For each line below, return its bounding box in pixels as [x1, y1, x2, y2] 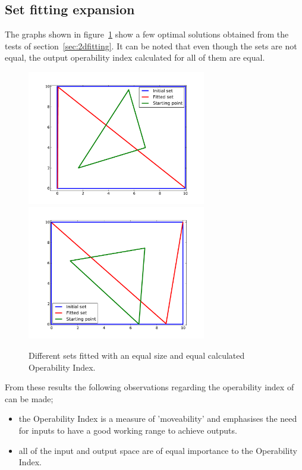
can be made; [5, 392, 54, 405]
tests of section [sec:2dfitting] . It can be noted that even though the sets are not [5, 39, 297, 52]
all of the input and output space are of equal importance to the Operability [18, 444, 297, 456]
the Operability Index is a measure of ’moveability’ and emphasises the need [18, 412, 297, 425]
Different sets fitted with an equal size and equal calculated [29, 349, 245, 362]
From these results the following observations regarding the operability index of [5, 381, 294, 393]
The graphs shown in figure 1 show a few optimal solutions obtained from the [5, 28, 289, 40]
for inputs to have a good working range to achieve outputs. [18, 424, 237, 437]
